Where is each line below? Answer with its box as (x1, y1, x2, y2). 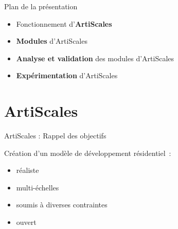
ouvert (16, 217, 37, 227)
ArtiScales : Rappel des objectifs (4, 130, 106, 141)
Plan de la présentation (4, 1, 78, 11)
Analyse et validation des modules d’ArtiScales (16, 52, 174, 63)
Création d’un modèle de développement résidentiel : (4, 147, 171, 158)
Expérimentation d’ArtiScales (16, 70, 118, 81)
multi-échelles (16, 182, 59, 192)
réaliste (16, 165, 39, 175)
